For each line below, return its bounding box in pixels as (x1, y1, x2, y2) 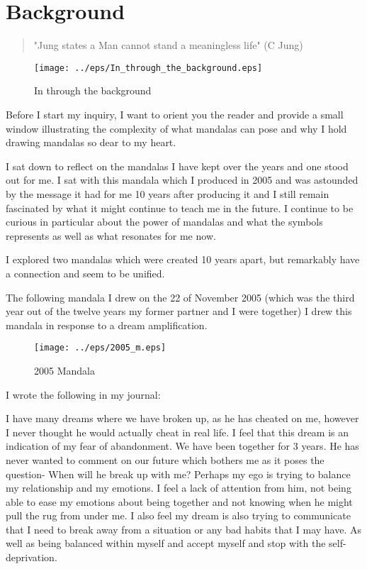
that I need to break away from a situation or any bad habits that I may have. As (6, 521, 361, 536)
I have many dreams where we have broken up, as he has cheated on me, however (6, 411, 359, 426)
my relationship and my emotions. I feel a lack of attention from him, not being (6, 480, 351, 495)
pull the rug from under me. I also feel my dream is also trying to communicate (6, 508, 351, 523)
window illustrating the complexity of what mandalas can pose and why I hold (6, 121, 347, 136)
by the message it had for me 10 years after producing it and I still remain (6, 186, 329, 201)
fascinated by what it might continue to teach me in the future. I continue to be (6, 200, 354, 215)
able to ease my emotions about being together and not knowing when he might (6, 494, 353, 509)
